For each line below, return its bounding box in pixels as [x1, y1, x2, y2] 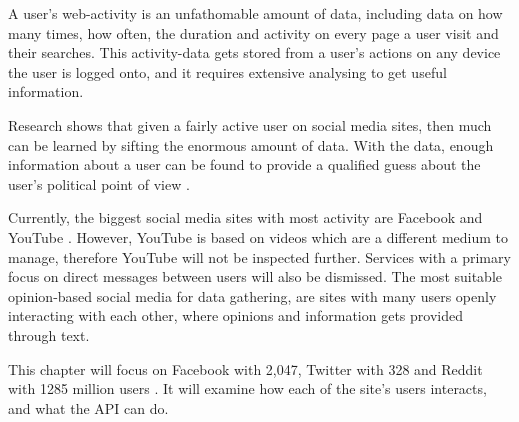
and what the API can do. [8, 397, 169, 418]
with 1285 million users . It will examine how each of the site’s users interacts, [8, 378, 487, 399]
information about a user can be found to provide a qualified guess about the [8, 154, 481, 175]
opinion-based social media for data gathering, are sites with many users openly [8, 285, 497, 306]
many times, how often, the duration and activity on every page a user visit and [8, 22, 499, 43]
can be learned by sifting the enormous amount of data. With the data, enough [8, 134, 494, 155]
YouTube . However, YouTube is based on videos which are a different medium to [8, 226, 509, 247]
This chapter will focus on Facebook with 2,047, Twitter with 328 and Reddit [8, 358, 483, 379]
